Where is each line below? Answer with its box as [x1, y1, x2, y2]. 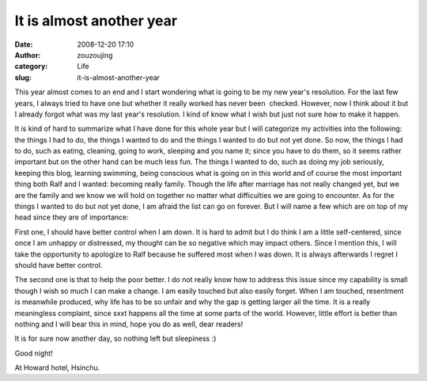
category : [14, 62, 48, 71]
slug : [14, 72, 32, 82]
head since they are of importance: [14, 212, 130, 222]
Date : [14, 40, 33, 49]
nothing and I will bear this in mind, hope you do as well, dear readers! [14, 319, 244, 329]
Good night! [14, 349, 53, 358]
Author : [14, 50, 41, 59]
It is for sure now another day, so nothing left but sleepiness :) [14, 333, 217, 344]
